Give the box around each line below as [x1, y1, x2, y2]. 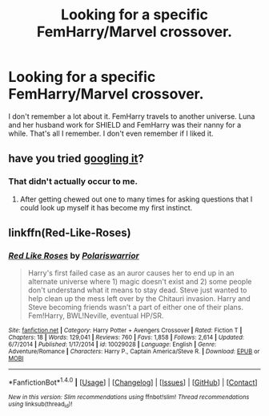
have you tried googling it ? [8, 152, 144, 165]
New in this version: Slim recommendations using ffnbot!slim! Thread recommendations [8, 393, 250, 401]
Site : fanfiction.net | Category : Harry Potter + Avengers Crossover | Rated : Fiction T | [8, 327, 243, 335]
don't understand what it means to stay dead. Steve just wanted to [27, 285, 247, 295]
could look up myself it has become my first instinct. [19, 202, 193, 212]
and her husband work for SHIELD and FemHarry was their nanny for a [8, 120, 242, 129]
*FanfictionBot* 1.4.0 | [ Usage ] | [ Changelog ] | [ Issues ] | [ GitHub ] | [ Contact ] [8, 376, 258, 387]
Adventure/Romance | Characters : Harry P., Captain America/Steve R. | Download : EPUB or [8, 348, 260, 356]
